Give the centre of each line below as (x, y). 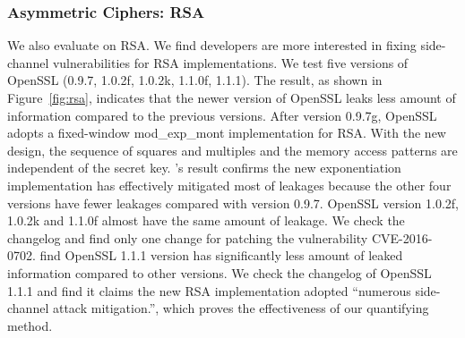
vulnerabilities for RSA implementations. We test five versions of (230, 62)
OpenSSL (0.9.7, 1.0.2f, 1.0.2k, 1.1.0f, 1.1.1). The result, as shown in (195, 80)
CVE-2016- (402, 237)
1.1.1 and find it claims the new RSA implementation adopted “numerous (209, 290)
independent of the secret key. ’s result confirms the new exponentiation (204, 168)
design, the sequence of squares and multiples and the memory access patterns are (232, 150)
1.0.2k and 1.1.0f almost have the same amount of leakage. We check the (206, 220)
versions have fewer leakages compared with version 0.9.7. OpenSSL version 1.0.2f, (233, 203)
